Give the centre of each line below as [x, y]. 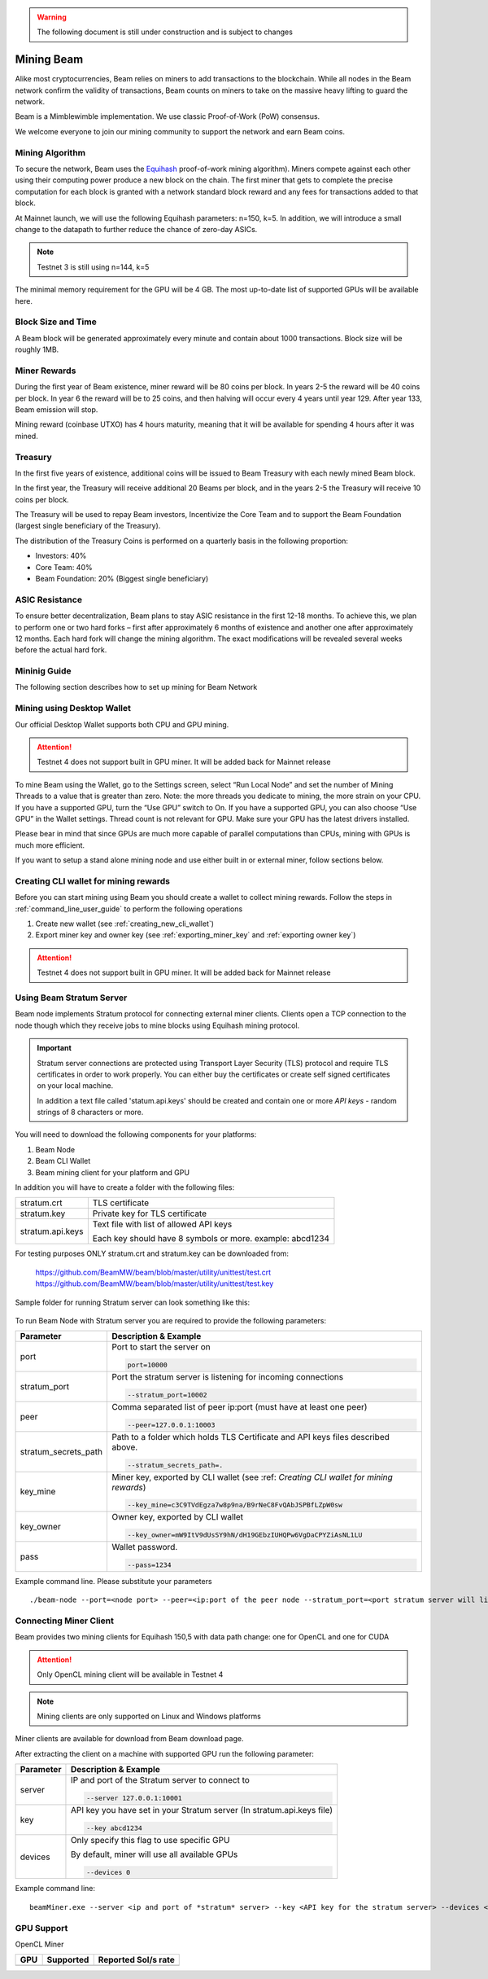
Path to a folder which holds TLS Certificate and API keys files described [251, 1437]
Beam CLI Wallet [63, 1161]
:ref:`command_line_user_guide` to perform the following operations [129, 909]
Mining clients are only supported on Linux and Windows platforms [149, 1716]
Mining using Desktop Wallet [73, 709]
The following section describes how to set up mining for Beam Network [136, 687]
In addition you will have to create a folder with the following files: [125, 1187]
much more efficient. [50, 845]
